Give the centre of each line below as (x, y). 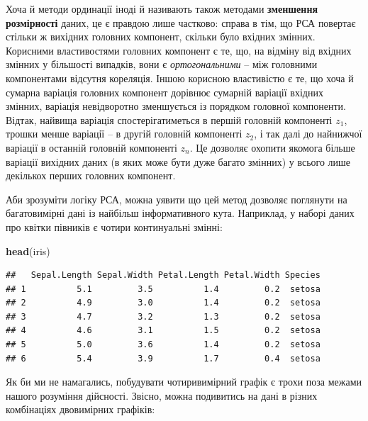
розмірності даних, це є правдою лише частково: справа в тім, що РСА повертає (181, 22)
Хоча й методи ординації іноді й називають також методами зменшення (162, 9)
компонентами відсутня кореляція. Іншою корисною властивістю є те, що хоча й (180, 78)
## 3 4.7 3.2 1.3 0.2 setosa (163, 316)
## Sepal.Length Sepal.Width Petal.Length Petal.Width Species (163, 275)
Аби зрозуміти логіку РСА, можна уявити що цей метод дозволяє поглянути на (177, 199)
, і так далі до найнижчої (308, 134)
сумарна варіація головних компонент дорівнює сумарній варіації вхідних (165, 92)
